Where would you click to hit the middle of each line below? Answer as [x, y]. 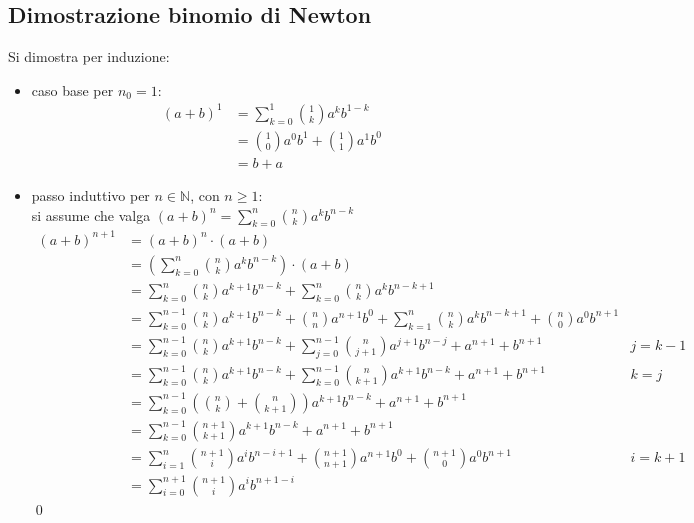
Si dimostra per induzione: [89, 56]
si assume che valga [91, 214]
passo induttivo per [90, 194]
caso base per [72, 89]
